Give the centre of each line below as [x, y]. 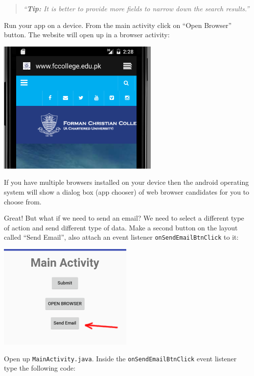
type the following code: [40, 368]
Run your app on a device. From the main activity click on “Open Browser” [118, 25]
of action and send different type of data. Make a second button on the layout [121, 227]
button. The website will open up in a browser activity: [87, 35]
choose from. [23, 201]
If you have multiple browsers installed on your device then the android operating [127, 182]
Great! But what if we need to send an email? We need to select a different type [124, 218]
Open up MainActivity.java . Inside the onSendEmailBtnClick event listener [120, 358]
